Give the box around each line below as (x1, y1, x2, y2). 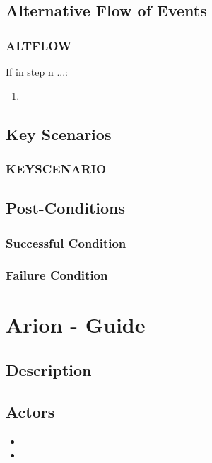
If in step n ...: (6, 64, 68, 79)
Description (6, 359, 92, 381)
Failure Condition (6, 266, 108, 284)
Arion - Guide (6, 310, 146, 339)
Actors (6, 400, 55, 422)
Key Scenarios (6, 122, 112, 144)
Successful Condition (6, 234, 126, 251)
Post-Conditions (6, 197, 126, 219)
